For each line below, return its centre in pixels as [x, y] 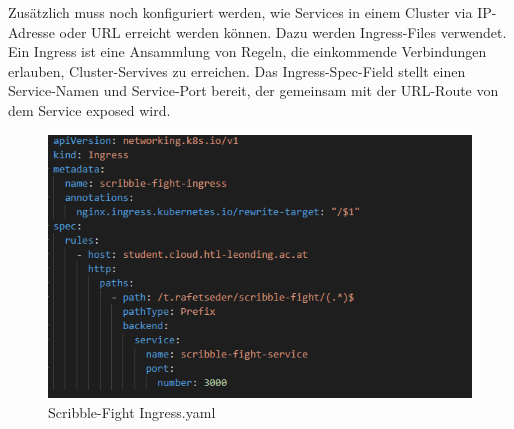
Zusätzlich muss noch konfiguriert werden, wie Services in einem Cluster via [240, 12]
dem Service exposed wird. [89, 109]
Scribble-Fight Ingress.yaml [132, 412]
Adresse [31, 31]
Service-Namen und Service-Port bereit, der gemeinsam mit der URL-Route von [253, 90]
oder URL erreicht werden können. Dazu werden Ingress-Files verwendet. [283, 31]
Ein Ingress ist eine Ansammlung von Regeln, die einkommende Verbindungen [247, 51]
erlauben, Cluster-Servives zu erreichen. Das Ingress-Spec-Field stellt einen [237, 70]
